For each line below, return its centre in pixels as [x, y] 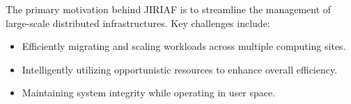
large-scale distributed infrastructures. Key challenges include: [138, 23]
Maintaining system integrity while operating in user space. [149, 93]
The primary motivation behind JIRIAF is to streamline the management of [169, 9]
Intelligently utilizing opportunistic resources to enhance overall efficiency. [180, 69]
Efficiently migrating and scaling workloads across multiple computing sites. [184, 46]
